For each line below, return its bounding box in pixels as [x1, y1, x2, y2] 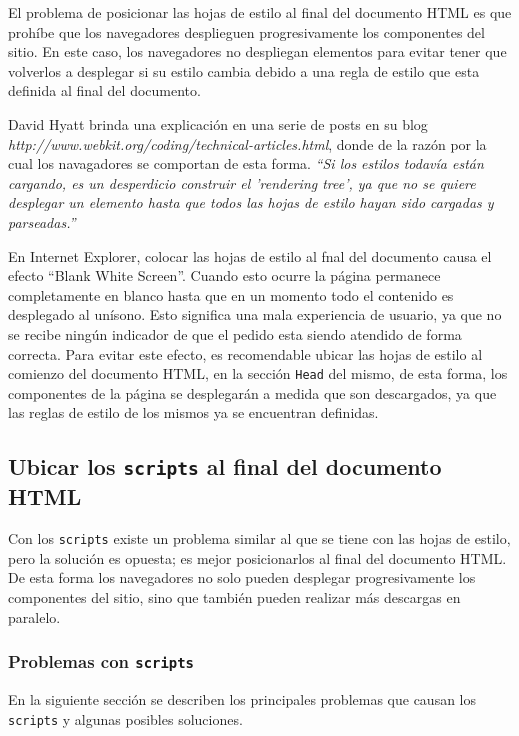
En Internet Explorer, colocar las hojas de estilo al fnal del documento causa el [8, 245, 492, 266]
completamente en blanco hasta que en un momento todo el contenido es [8, 284, 454, 305]
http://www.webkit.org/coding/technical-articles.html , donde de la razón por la [8, 133, 487, 154]
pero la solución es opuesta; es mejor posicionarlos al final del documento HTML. [8, 547, 507, 568]
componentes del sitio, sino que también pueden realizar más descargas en [8, 586, 461, 607]
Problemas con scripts [8, 649, 194, 674]
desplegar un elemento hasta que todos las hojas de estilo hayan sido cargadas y [8, 192, 494, 213]
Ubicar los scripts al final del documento [8, 451, 442, 482]
